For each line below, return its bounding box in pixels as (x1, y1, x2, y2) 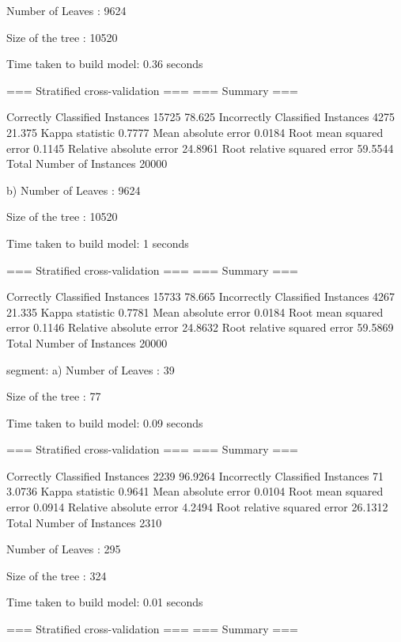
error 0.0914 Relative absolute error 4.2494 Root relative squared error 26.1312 (6, 499, 388, 515)
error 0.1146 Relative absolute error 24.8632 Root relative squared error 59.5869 (6, 319, 394, 336)
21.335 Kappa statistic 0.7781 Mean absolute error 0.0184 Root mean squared (6, 303, 384, 320)
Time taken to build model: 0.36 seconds (6, 55, 203, 72)
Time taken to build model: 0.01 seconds (6, 594, 203, 610)
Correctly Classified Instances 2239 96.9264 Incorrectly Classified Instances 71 (6, 467, 384, 484)
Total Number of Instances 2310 (6, 514, 162, 530)
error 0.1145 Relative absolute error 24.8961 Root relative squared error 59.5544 (6, 139, 394, 156)
